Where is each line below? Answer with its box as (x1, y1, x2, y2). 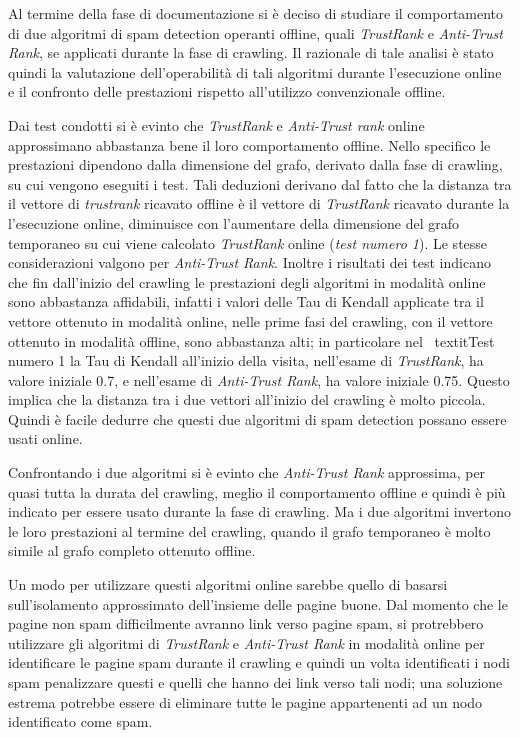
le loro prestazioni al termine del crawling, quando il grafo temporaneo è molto (8, 520, 491, 541)
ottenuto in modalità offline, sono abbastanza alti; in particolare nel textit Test (8, 330, 495, 351)
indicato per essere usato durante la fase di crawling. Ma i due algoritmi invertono (8, 501, 511, 522)
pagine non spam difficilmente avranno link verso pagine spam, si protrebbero (8, 613, 484, 634)
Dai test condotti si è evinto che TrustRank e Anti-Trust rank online (8, 114, 425, 135)
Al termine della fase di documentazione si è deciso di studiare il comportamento (8, 3, 504, 23)
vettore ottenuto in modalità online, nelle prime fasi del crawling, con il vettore (8, 310, 493, 331)
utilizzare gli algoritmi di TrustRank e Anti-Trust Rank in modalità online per (8, 632, 485, 653)
